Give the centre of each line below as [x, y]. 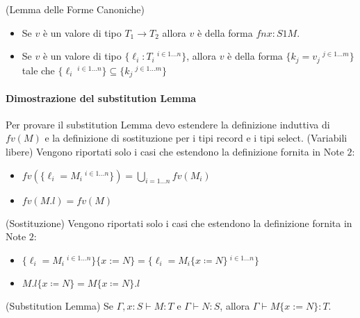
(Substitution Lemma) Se [60, 305]
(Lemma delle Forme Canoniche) [75, 9]
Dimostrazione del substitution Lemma [101, 98]
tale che [38, 70]
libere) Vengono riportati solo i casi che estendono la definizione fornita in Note [175, 152]
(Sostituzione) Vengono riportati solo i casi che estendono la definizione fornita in [179, 223]
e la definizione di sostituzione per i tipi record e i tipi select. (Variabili [196, 138]
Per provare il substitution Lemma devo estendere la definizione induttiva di [168, 124]
